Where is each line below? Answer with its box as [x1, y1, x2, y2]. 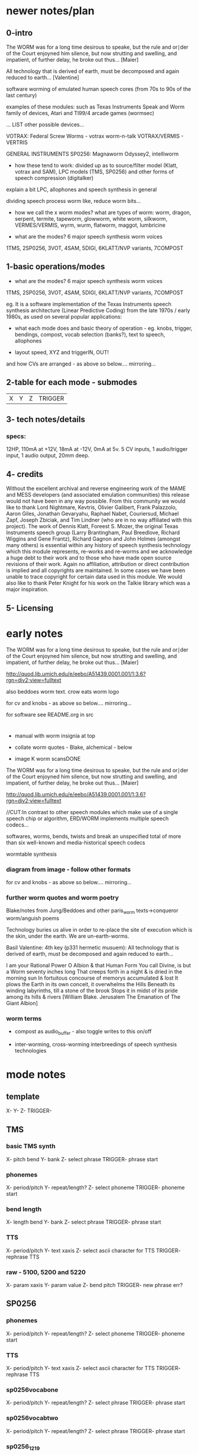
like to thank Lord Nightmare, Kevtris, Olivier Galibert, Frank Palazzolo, [6, 504, 177, 511]
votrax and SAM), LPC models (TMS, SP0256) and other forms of [14, 168, 174, 175]
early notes [6, 627, 63, 640]
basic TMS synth [6, 1142, 56, 1151]
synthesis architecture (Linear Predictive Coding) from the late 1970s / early [6, 307, 190, 314]
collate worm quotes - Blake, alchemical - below [14, 744, 132, 751]
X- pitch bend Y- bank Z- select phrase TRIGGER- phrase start [6, 1155, 158, 1162]
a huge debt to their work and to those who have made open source [6, 554, 172, 561]
